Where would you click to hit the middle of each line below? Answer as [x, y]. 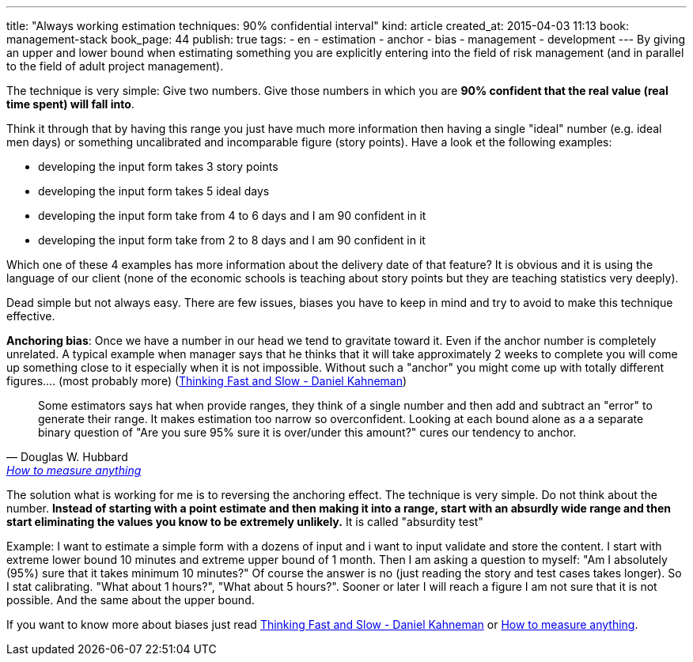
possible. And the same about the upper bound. [131, 600]
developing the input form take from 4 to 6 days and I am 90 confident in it [232, 216]
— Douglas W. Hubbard [67, 457]
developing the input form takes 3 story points [158, 166]
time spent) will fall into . [70, 104]
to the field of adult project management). [115, 66]
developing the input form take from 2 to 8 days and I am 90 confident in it [232, 240]
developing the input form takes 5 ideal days [154, 191]
